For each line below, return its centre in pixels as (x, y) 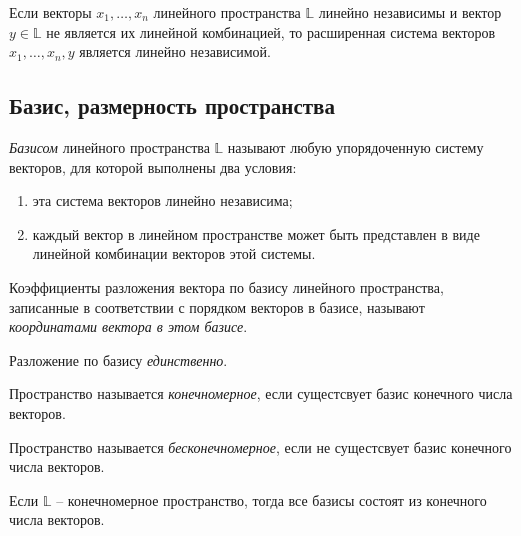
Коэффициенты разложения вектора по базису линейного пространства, (226, 286)
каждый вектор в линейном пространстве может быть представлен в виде (256, 233)
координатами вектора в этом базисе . (128, 326)
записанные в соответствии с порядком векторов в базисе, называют (217, 306)
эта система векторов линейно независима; (162, 200)
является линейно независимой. (175, 51)
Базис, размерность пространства (172, 105)
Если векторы (50, 12)
